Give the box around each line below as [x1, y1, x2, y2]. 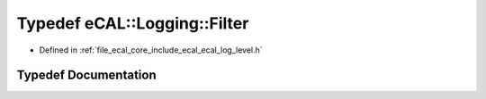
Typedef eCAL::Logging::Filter [16, 13, 249, 33]
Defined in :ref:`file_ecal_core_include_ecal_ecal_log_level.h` [39, 45, 263, 55]
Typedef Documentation [16, 68, 157, 83]
